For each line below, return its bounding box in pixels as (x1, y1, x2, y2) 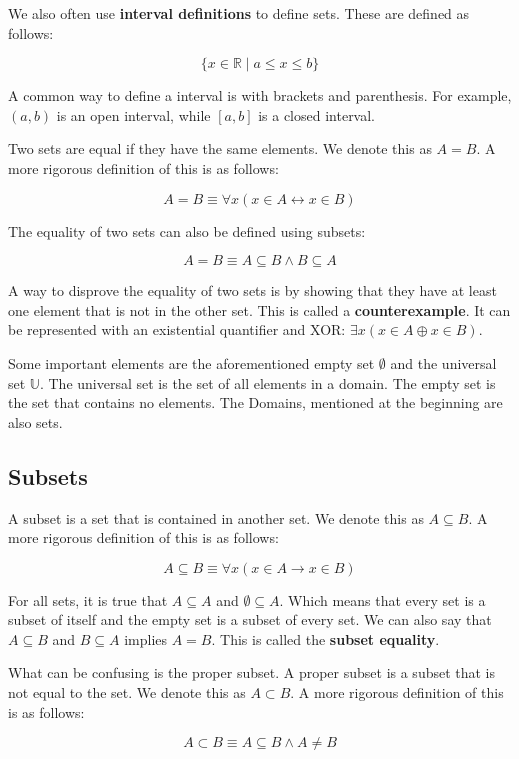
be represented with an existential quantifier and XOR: (8, 319, 346, 340)
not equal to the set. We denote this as (8, 682, 246, 703)
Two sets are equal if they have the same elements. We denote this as (8, 138, 432, 159)
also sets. (8, 411, 63, 432)
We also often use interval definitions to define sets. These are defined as (8, 3, 470, 23)
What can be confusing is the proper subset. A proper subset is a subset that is (8, 662, 496, 683)
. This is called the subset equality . (211, 628, 440, 649)
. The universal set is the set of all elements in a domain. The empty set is (39, 372, 496, 393)
